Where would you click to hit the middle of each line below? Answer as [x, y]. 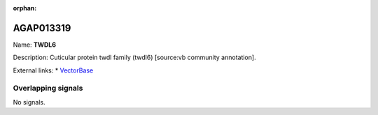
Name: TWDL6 [34, 45]
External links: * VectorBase [53, 70]
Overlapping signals [48, 89]
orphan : [25, 8]
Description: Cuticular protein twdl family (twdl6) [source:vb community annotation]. [134, 58]
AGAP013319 [42, 28]
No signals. [29, 102]
